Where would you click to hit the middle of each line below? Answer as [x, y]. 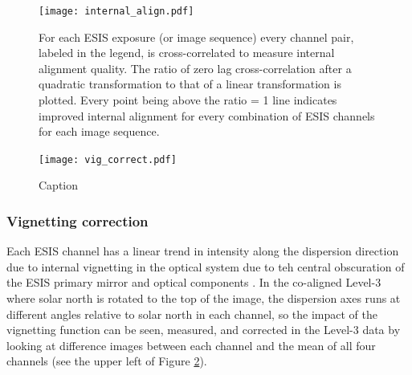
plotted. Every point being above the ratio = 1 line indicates [188, 100]
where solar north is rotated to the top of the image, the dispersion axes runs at [204, 298]
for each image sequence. [99, 131]
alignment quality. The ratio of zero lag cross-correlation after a [195, 68]
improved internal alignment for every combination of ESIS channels [207, 115]
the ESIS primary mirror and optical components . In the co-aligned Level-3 [194, 282]
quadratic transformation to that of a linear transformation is [190, 84]
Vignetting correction [78, 220]
